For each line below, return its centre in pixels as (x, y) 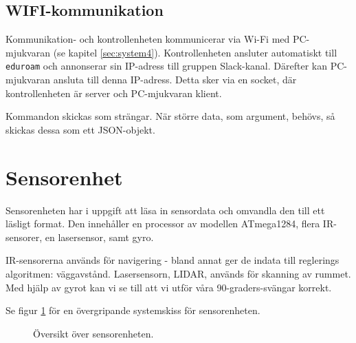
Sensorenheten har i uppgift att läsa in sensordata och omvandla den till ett (165, 210)
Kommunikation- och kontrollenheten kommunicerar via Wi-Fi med (148, 39)
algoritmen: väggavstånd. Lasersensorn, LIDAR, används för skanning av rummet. (178, 273)
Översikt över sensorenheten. (93, 333)
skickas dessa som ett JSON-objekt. (80, 129)
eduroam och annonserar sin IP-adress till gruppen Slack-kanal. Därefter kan (166, 66)
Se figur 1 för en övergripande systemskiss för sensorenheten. (133, 310)
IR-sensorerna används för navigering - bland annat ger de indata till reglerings (173, 260)
